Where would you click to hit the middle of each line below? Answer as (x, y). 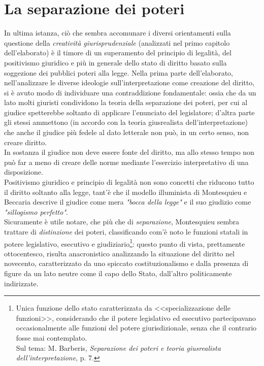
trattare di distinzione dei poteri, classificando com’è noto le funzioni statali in (126, 231)
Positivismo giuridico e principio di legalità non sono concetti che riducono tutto (129, 182)
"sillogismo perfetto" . (36, 211)
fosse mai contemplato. (52, 338)
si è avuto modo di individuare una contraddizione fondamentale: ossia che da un (130, 92)
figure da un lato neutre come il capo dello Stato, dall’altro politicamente (118, 273)
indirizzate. (21, 283)
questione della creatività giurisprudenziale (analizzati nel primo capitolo (117, 42)
